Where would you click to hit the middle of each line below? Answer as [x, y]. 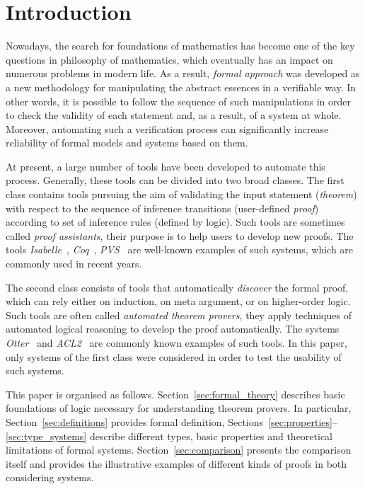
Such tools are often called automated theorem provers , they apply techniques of [179, 315]
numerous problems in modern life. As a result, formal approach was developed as [183, 73]
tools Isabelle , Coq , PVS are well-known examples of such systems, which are [180, 249]
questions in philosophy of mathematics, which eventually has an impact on [169, 59]
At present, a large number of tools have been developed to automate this [166, 166]
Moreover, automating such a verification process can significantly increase [167, 128]
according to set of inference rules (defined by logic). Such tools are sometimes [175, 222]
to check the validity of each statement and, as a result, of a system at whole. [174, 115]
